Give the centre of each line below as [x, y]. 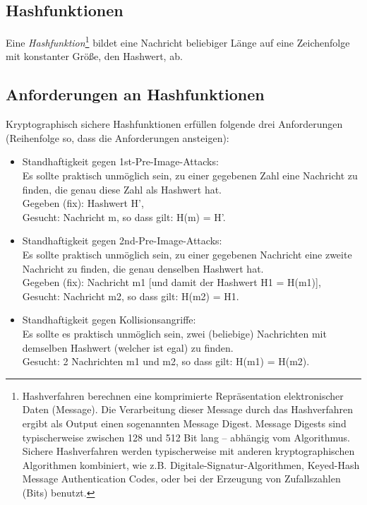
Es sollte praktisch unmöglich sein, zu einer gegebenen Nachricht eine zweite [187, 254]
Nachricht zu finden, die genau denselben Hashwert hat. [143, 268]
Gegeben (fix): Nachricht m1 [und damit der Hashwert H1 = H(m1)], [172, 282]
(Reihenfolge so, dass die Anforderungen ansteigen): [118, 137]
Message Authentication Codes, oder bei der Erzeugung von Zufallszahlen [181, 479]
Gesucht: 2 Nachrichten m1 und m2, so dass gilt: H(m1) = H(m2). [166, 361]
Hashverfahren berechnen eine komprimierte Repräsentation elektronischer [183, 395]
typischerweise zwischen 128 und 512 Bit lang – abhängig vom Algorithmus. [186, 437]
